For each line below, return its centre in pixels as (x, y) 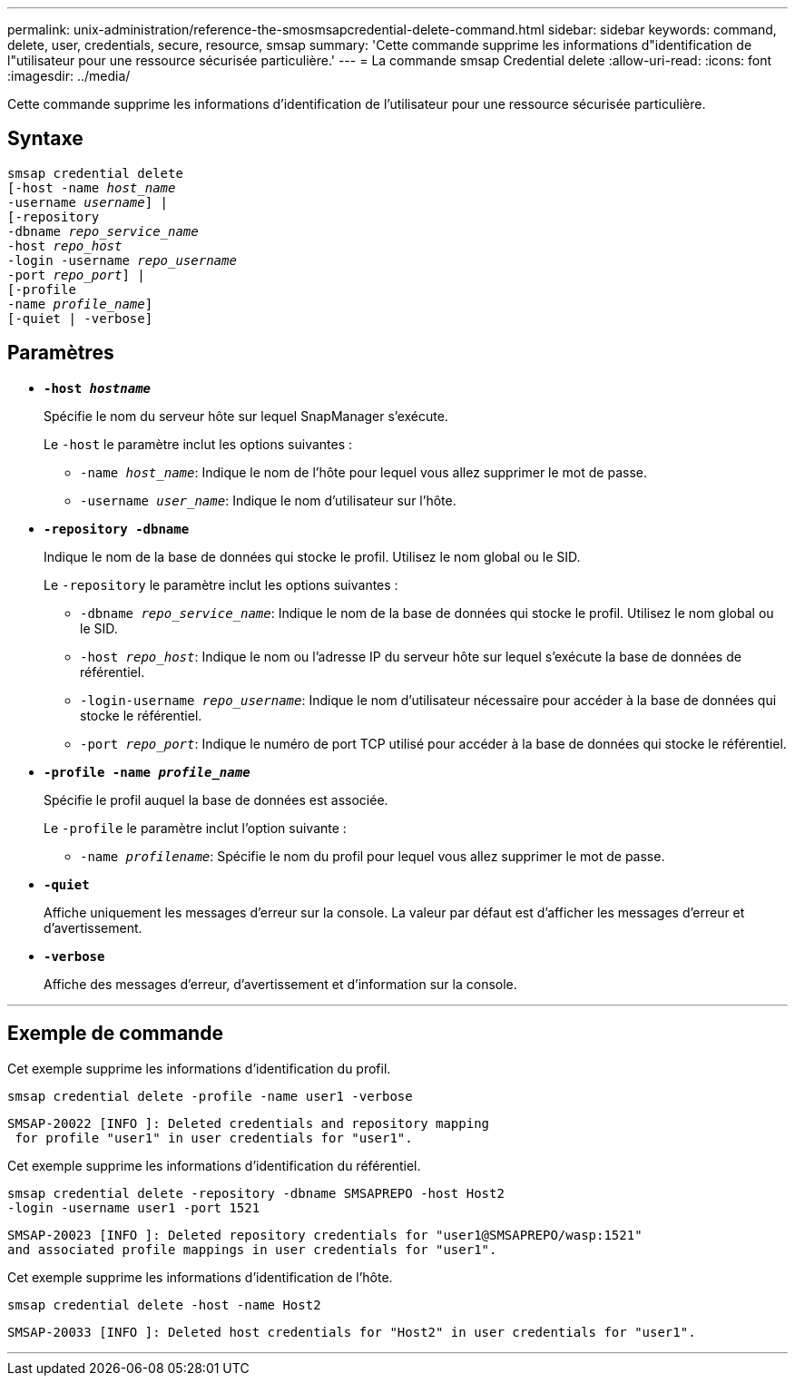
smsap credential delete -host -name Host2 (164, 1305)
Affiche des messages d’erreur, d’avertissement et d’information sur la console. (280, 984)
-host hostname (98, 388)
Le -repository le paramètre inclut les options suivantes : (221, 584)
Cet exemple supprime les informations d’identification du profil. (199, 1068)
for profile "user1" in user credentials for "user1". (214, 1138)
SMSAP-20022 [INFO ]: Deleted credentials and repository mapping (249, 1123)
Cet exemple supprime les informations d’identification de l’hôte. (200, 1277)
